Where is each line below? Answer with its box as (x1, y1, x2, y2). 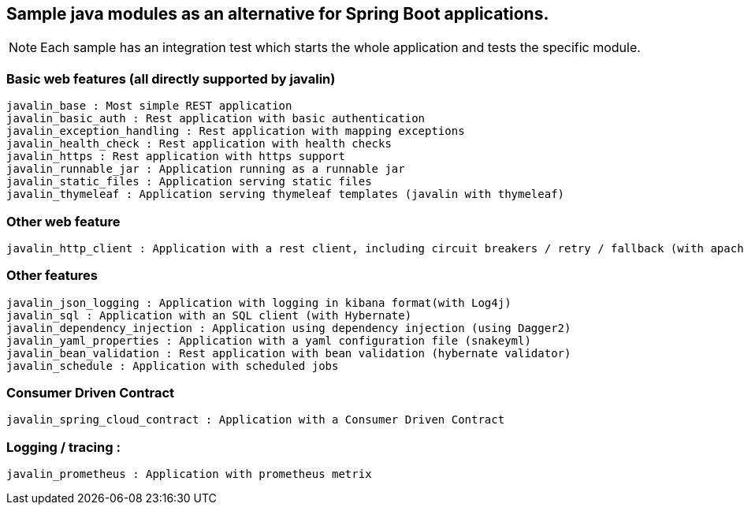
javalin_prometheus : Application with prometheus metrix (6, 468, 372, 481)
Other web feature (6, 213, 121, 229)
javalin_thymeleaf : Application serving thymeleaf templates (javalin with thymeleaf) (6, 188, 565, 201)
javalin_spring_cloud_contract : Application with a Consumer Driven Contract (6, 413, 505, 427)
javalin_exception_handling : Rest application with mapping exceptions (6, 125, 465, 138)
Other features (6, 267, 99, 284)
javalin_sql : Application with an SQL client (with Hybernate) (6, 308, 412, 322)
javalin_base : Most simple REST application (6, 99, 292, 113)
